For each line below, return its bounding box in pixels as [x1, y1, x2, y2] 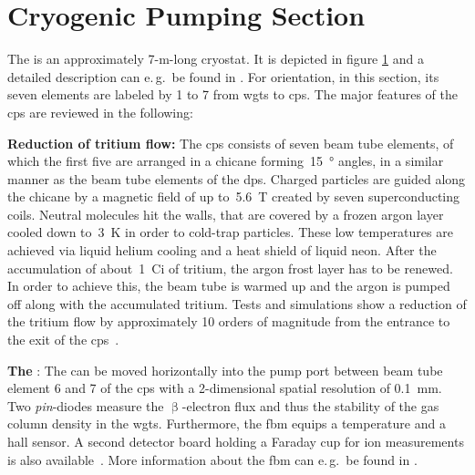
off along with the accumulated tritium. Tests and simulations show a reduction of [7, 294, 467, 313]
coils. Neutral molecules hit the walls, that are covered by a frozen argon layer [7, 204, 444, 223]
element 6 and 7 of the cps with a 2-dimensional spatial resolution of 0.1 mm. [7, 378, 442, 398]
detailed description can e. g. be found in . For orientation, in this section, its [7, 67, 439, 86]
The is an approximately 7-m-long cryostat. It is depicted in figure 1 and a [7, 49, 424, 68]
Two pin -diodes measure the [7, 396, 164, 415]
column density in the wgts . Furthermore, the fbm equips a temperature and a [7, 414, 446, 433]
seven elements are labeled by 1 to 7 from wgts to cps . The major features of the [7, 85, 459, 104]
